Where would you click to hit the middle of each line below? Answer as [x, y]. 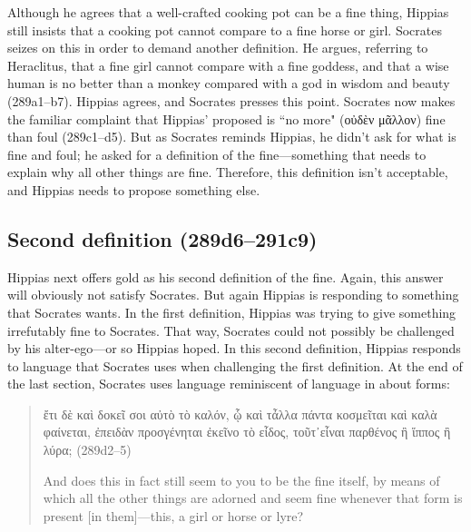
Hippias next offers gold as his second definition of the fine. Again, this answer [226, 276]
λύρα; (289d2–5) [87, 450]
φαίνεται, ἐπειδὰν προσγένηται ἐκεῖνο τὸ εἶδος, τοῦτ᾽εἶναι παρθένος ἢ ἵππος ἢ [247, 432]
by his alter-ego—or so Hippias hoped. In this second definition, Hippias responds [234, 348]
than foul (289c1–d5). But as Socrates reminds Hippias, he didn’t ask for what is [232, 137]
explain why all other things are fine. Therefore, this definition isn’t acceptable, [228, 172]
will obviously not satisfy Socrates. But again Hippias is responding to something [233, 295]
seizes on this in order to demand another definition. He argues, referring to [218, 48]
